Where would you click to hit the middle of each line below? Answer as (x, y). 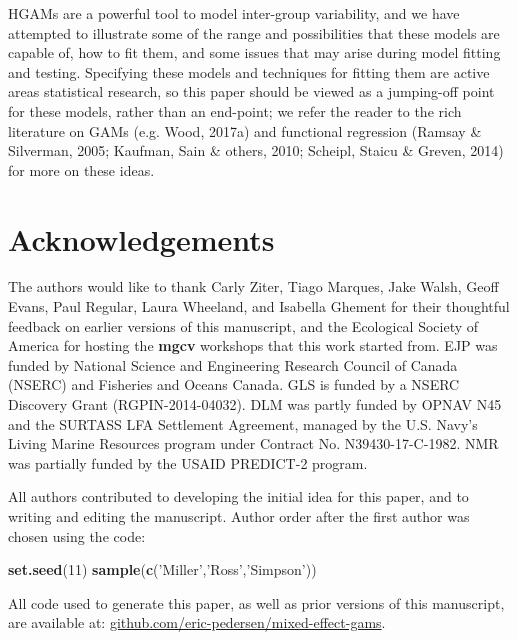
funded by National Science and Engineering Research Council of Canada (233, 364)
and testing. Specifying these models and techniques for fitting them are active (249, 71)
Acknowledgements (141, 238)
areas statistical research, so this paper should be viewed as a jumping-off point (251, 91)
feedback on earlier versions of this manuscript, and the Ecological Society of (243, 325)
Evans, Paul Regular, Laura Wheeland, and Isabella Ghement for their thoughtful (259, 306)
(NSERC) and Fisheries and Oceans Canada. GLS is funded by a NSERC (234, 384)
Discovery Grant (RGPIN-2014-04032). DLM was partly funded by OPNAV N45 (255, 404)
